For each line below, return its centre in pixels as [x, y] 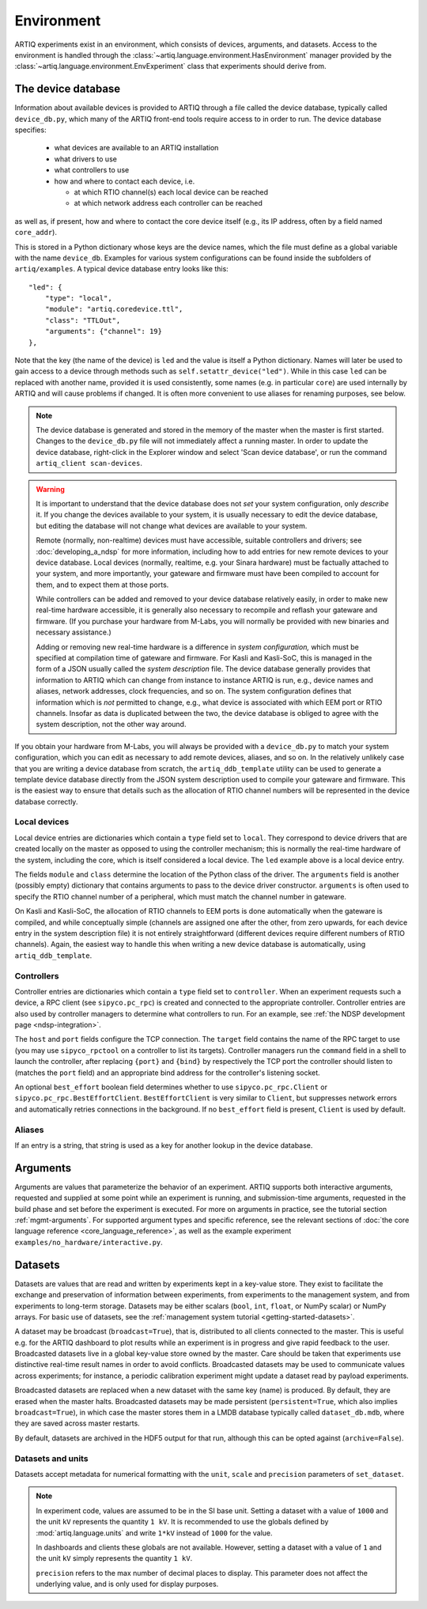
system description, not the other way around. [111, 725]
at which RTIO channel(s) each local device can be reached [171, 192]
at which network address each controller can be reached [168, 203]
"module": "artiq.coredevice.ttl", [114, 309]
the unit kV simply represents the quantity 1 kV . [114, 1558]
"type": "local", [78, 298]
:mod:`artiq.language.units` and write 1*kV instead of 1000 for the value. [154, 1533]
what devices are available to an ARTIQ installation [136, 148]
